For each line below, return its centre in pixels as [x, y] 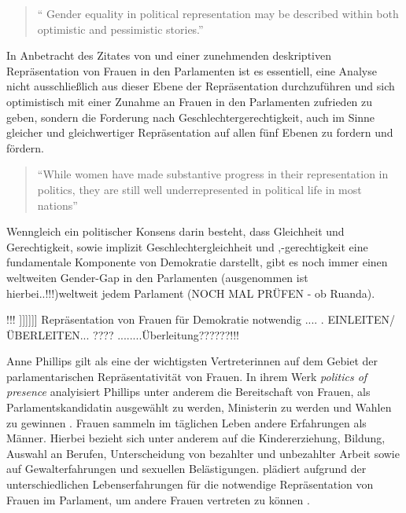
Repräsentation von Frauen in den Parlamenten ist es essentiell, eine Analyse [192, 70]
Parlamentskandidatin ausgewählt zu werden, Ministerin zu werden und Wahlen [199, 407]
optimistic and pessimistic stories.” [120, 29]
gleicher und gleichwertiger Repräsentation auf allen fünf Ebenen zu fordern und [200, 132]
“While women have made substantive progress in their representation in [213, 174]
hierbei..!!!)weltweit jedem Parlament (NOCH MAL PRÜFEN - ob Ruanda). [191, 293]
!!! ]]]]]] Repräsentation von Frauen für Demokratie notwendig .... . [165, 319]
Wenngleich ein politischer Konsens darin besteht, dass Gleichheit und [175, 231]
